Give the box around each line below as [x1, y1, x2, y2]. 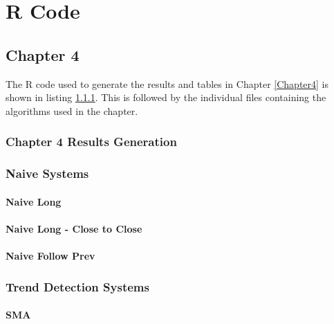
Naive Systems [6, 165, 89, 182]
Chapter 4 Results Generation [6, 133, 177, 150]
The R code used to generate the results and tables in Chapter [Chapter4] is [6, 76, 329, 91]
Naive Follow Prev [6, 249, 95, 263]
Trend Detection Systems [6, 278, 149, 295]
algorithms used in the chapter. [6, 103, 138, 118]
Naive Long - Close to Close [6, 221, 142, 235]
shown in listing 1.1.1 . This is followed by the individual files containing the [6, 90, 326, 105]
